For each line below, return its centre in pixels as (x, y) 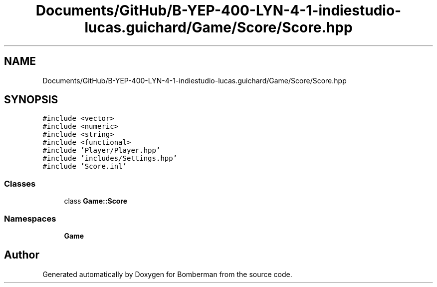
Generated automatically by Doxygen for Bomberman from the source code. (167, 274)
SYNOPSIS (31, 100)
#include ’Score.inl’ (85, 166)
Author (22, 255)
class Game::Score (96, 201)
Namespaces (30, 218)
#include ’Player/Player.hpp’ (102, 150)
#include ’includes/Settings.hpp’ (110, 158)
